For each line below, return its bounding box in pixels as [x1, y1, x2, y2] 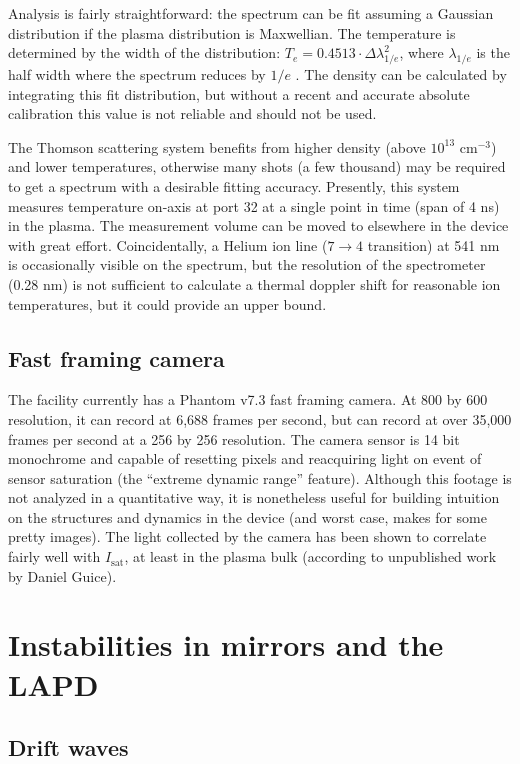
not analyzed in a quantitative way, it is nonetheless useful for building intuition [8, 487, 500, 508]
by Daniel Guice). [8, 565, 117, 586]
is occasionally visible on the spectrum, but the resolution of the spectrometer [8, 254, 486, 275]
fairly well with [8, 546, 101, 567]
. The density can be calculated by [295, 63, 507, 84]
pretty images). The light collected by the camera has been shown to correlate [8, 526, 487, 547]
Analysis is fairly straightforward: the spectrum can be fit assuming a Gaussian [8, 3, 494, 23]
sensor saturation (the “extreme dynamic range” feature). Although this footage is [8, 467, 512, 488]
